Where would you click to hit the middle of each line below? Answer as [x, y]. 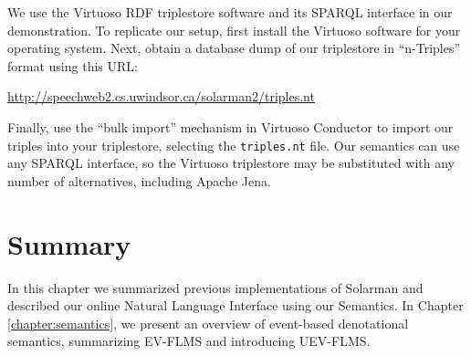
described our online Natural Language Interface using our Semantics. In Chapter [235, 305]
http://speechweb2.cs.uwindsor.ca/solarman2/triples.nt [161, 96]
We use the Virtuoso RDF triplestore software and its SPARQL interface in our [230, 12]
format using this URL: [73, 65]
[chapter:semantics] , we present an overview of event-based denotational [208, 323]
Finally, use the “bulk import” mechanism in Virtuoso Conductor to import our [230, 126]
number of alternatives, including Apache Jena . [139, 180]
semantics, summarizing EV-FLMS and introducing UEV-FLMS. [189, 341]
